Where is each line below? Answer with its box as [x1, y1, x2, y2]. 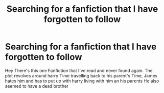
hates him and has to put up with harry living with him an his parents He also [5, 78, 159, 84]
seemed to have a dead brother [5, 83, 69, 89]
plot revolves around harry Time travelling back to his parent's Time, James [5, 73, 158, 78]
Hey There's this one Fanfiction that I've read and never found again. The [5, 67, 153, 74]
